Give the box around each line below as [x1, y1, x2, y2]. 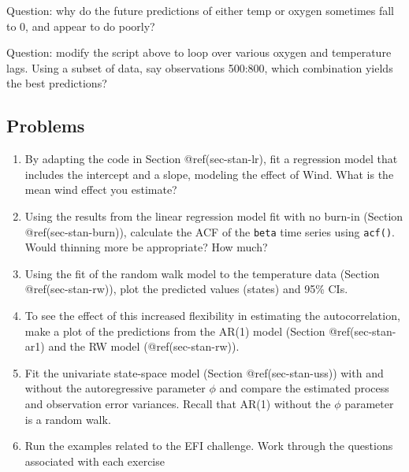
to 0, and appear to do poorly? [6, 17, 155, 34]
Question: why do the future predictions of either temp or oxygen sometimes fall [6, 2, 395, 18]
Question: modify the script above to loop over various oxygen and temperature [6, 44, 392, 61]
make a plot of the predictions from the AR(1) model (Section [24, 322, 325, 339]
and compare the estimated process [219, 380, 389, 396]
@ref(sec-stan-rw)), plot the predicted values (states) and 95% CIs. [24, 281, 348, 297]
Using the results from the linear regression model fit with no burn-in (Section [24, 207, 403, 224]
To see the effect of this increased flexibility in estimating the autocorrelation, [24, 307, 400, 323]
